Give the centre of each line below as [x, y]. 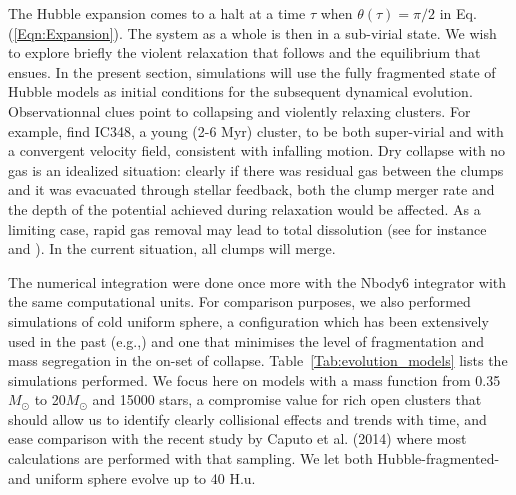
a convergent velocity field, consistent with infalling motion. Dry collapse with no [257, 150]
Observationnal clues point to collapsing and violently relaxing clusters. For [239, 110]
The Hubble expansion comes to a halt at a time [157, 13]
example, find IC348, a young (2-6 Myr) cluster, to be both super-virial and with [256, 130]
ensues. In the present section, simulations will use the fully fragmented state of [252, 71]
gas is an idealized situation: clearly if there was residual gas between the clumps [256, 169]
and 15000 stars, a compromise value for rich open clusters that [287, 399]
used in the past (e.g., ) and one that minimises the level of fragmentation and [246, 340]
